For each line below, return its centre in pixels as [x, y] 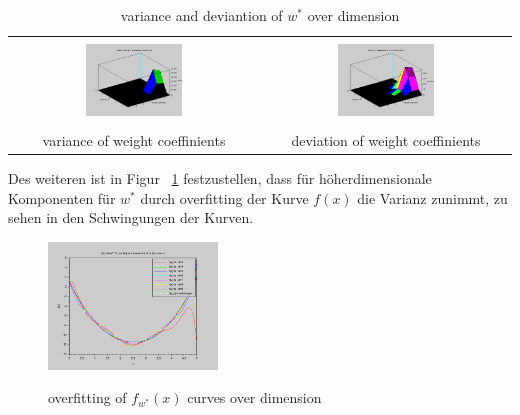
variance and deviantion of [201, 15]
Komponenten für [62, 197]
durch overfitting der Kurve [224, 197]
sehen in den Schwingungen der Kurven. [131, 217]
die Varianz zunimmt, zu [432, 197]
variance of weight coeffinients [134, 139]
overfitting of [87, 397]
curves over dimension [254, 397]
